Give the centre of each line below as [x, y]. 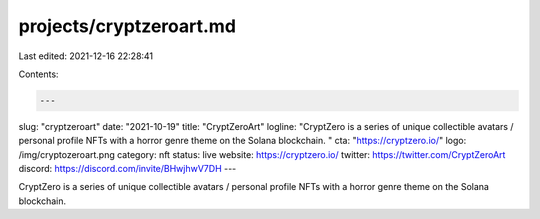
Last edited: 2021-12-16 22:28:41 [86, 56]
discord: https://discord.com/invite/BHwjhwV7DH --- [127, 169]
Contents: [38, 74]
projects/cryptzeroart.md [127, 26]
